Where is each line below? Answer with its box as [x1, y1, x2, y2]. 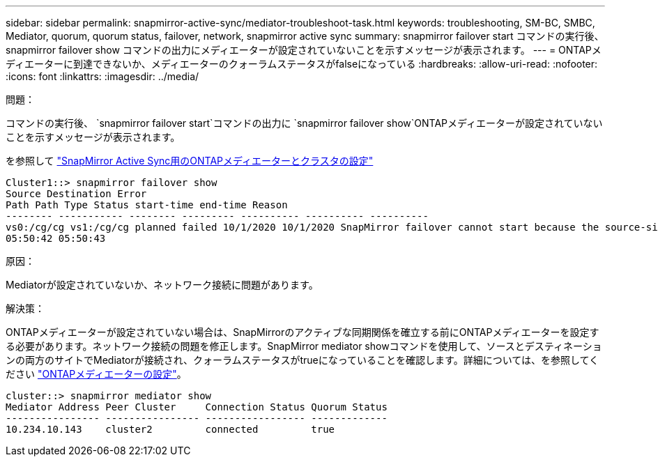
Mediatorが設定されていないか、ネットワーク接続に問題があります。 [6, 279, 319, 291]
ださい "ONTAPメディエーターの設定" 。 [6, 368, 187, 380]
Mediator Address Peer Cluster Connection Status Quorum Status [6, 401, 388, 413]
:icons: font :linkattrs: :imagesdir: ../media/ [6, 70, 199, 82]
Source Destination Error [6, 188, 147, 199]
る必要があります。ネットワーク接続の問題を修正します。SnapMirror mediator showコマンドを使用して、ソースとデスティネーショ [6, 340, 602, 352]
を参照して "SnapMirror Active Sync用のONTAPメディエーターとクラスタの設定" [6, 155, 374, 167]
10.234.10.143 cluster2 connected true [6, 424, 335, 435]
